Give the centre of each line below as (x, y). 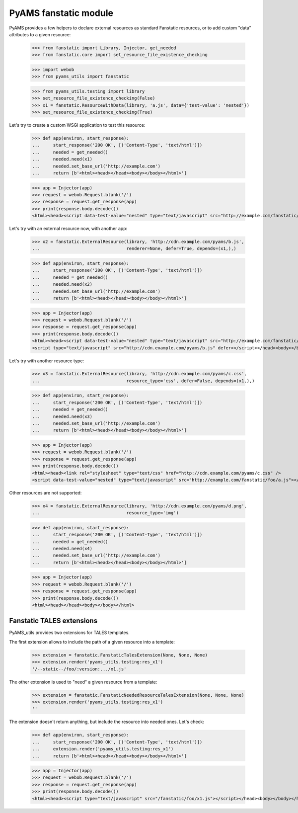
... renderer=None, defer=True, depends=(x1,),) (134, 249)
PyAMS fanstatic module (61, 13)
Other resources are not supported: (45, 492)
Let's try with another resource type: (47, 361)
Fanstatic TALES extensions (53, 621)
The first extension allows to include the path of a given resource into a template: (92, 642)
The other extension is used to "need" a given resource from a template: (83, 682)
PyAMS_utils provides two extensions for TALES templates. (70, 633)
